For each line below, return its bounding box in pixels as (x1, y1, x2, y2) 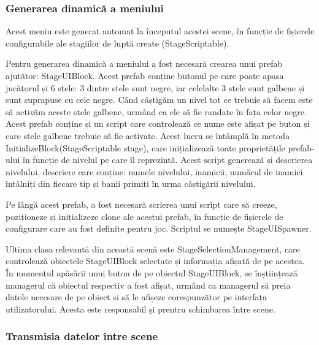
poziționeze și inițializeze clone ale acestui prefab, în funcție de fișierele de (6, 210, 283, 222)
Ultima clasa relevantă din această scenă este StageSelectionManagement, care (6, 242, 300, 255)
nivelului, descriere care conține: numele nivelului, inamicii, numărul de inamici (6, 165, 303, 178)
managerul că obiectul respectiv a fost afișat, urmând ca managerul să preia (6, 278, 291, 291)
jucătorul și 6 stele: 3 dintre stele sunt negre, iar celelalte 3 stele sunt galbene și (6, 81, 305, 94)
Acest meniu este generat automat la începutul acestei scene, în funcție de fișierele (6, 25, 315, 37)
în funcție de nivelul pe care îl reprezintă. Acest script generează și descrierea (23, 153, 313, 166)
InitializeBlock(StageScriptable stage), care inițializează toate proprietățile (6, 141, 285, 154)
